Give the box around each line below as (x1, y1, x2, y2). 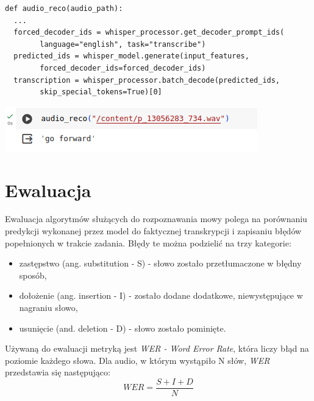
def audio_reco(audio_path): (5, 4, 123, 13)
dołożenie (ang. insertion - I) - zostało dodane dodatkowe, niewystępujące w (19, 289, 303, 302)
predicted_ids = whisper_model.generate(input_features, (13, 52, 249, 61)
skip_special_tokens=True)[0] (40, 88, 162, 97)
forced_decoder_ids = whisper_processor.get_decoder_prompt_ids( (13, 28, 285, 37)
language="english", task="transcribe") (40, 40, 206, 49)
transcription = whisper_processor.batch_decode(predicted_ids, (13, 75, 280, 85)
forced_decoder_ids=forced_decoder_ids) (40, 63, 206, 72)
